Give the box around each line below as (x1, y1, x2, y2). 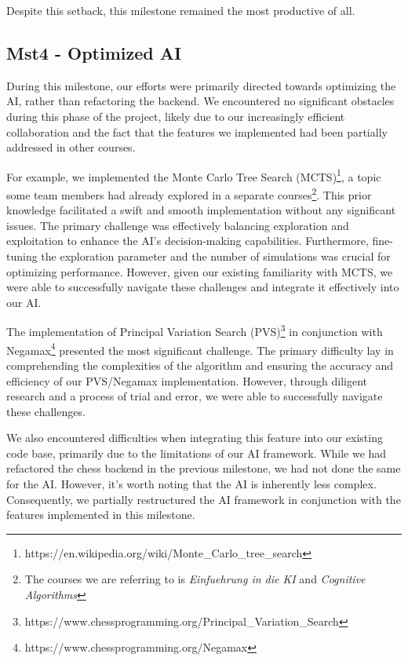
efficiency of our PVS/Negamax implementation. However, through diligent (6, 372, 367, 389)
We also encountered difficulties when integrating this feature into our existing (6, 429, 383, 446)
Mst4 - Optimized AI (6, 40, 182, 64)
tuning (6, 248, 38, 265)
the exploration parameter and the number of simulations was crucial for (41, 248, 391, 265)
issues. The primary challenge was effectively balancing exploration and (6, 217, 349, 233)
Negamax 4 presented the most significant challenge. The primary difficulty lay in (6, 339, 394, 358)
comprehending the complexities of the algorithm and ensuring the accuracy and (6, 356, 394, 373)
